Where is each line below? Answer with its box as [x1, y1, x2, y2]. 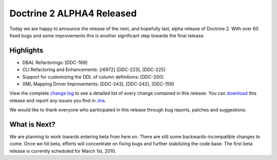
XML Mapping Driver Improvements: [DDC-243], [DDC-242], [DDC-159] [22, 81, 174, 87]
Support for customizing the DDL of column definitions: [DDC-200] [22, 74, 164, 80]
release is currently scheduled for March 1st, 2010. [9, 148, 116, 154]
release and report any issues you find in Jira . [9, 97, 106, 103]
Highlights [9, 46, 44, 55]
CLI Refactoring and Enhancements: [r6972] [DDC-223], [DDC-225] [22, 66, 166, 73]
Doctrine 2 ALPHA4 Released [9, 8, 137, 19]
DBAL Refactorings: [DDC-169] [22, 59, 88, 65]
